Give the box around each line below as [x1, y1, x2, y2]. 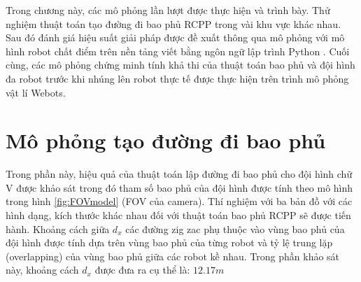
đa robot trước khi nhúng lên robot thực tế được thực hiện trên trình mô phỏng [6, 71, 349, 85]
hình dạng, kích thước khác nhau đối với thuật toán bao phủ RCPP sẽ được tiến [6, 208, 351, 223]
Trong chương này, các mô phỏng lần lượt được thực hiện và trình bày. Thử [6, 3, 330, 17]
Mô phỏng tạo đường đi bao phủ [6, 126, 326, 155]
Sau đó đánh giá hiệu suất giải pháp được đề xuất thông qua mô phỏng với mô [6, 30, 345, 45]
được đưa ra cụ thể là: [94, 262, 190, 277]
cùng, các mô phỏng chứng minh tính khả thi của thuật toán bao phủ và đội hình [6, 57, 355, 72]
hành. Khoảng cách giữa [6, 221, 110, 236]
